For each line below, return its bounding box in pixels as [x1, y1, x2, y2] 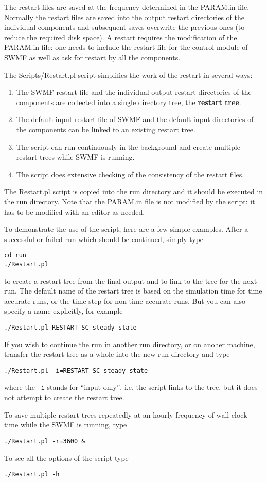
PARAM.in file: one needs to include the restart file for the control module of [4, 42, 248, 53]
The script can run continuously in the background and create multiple [16, 141, 240, 152]
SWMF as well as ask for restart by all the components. [4, 51, 181, 62]
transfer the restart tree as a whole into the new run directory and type [4, 349, 230, 359]
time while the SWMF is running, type [4, 419, 127, 430]
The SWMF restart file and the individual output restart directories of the [16, 87, 252, 97]
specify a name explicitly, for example [4, 305, 123, 316]
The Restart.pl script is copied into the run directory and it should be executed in [4, 186, 263, 197]
